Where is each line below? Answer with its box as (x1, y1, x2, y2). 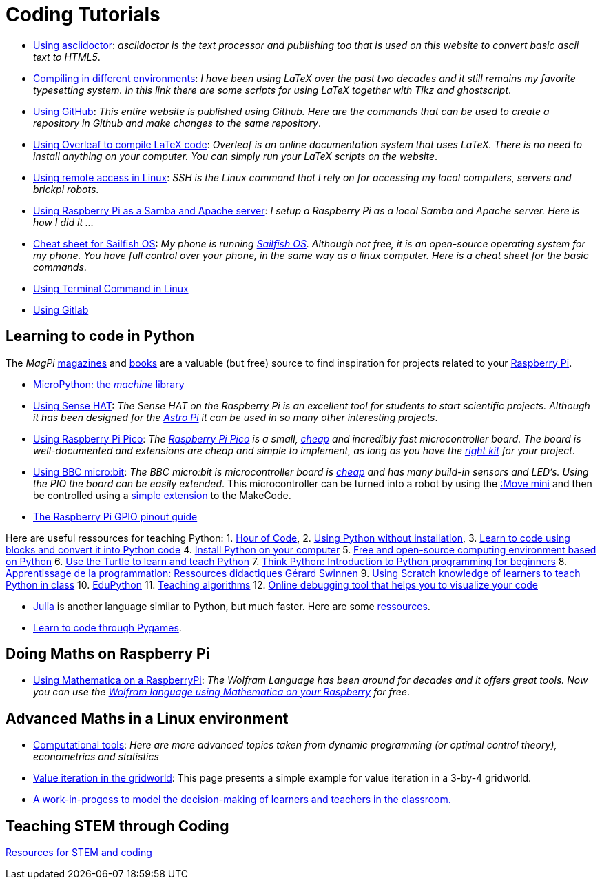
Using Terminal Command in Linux (33, 282, 189, 294)
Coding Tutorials (6, 3, 160, 26)
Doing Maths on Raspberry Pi (6, 645, 210, 663)
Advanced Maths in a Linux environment (6, 709, 289, 727)
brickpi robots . (33, 183, 99, 195)
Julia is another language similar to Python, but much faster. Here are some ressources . (33, 600, 430, 612)
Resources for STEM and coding (6, 846, 152, 859)
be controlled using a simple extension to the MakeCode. (33, 489, 291, 501)
